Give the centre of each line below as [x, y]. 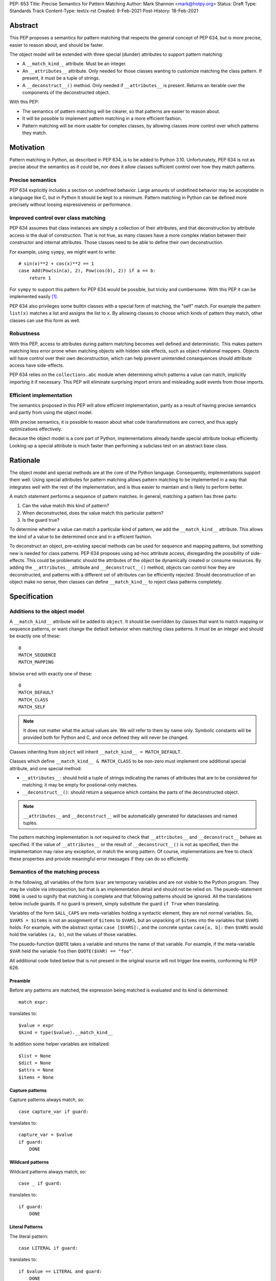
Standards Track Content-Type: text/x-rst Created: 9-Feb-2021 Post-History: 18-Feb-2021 [104, 11]
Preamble [20, 981]
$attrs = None [36, 1070]
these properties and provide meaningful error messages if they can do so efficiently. [99, 859]
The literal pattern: [29, 1236]
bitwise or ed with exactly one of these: [51, 673]
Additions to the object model [47, 611]
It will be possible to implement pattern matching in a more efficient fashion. [102, 118]
